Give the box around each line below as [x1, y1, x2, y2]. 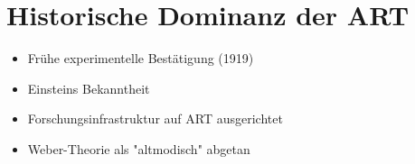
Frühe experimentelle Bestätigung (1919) [27, 49, 254, 68]
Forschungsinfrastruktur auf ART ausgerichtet [27, 109, 283, 128]
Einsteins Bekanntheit [27, 78, 150, 97]
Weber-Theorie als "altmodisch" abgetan [27, 139, 250, 158]
